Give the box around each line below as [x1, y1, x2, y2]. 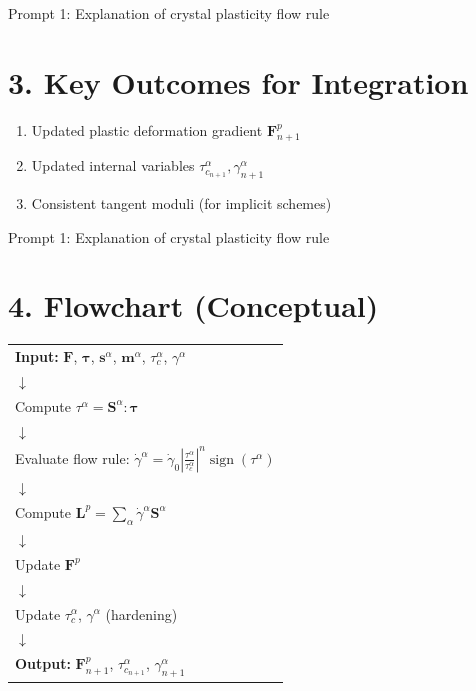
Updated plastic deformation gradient [31, 119, 263, 140]
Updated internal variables [31, 155, 195, 176]
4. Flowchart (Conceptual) [8, 285, 379, 326]
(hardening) [105, 603, 178, 624]
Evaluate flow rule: [15, 447, 130, 468]
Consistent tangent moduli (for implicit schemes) [31, 192, 332, 213]
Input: [15, 346, 59, 366]
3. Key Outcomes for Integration [8, 61, 469, 102]
